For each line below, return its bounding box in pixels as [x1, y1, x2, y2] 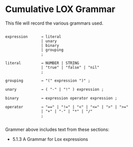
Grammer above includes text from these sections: [5, 126, 109, 132]
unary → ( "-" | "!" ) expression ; [5, 87, 104, 92]
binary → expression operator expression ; [5, 95, 117, 101]
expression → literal [5, 34, 61, 39]
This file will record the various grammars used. [5, 20, 103, 26]
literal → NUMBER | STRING [5, 60, 79, 66]
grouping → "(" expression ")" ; [5, 78, 91, 83]
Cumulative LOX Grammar [5, 4, 115, 15]
